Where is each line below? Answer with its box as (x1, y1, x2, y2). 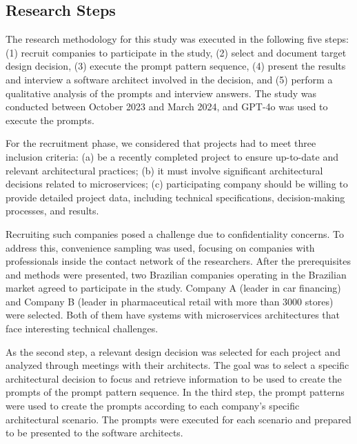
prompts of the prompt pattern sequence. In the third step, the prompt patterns (6, 385, 345, 399)
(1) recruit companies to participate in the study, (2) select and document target (6, 45, 347, 59)
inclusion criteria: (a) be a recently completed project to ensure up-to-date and (6, 149, 338, 163)
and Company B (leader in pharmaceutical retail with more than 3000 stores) (6, 294, 334, 308)
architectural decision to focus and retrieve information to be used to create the (6, 371, 342, 385)
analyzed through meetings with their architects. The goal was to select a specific (6, 358, 349, 372)
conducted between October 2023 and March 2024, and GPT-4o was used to (6, 99, 328, 114)
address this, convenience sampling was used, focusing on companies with (6, 240, 315, 254)
